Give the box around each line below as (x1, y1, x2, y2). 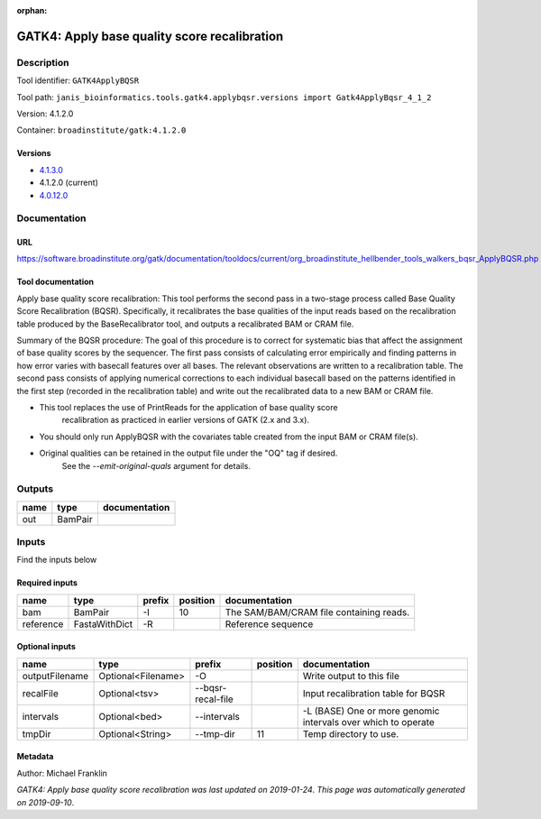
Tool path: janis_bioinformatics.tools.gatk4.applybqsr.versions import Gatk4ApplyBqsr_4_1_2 (16, 91, 432, 103)
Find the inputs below (16, 555, 97, 566)
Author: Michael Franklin (16, 768, 108, 778)
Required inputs (16, 577, 78, 588)
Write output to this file (302, 669, 400, 682)
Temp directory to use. (302, 727, 399, 740)
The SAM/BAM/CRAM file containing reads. (225, 605, 410, 618)
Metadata (16, 751, 54, 762)
